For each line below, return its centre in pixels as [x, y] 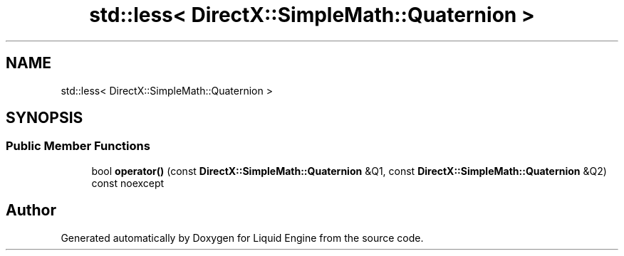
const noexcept [128, 183]
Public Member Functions [78, 146]
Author [31, 210]
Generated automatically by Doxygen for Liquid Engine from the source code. [242, 238]
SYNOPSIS [45, 118]
